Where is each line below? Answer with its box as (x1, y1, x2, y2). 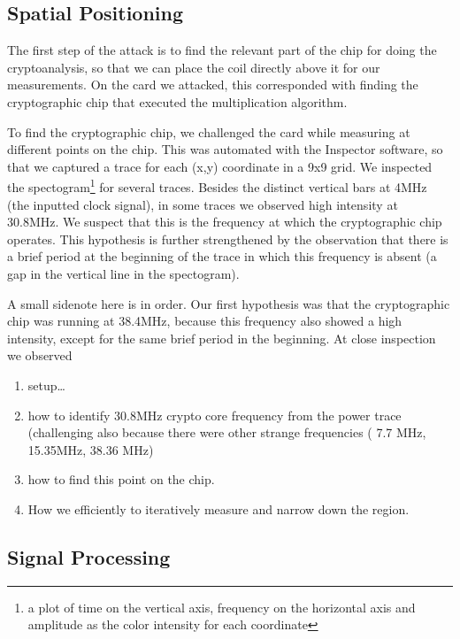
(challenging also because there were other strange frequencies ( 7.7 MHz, (27, 423, 426, 442)
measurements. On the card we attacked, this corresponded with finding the (7, 75, 418, 94)
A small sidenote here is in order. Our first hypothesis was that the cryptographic (7, 294, 450, 312)
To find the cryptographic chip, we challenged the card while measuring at (7, 122, 410, 141)
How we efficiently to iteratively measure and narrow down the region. (27, 499, 410, 518)
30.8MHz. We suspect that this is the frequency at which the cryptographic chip (7, 212, 442, 231)
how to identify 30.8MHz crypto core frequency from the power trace (27, 405, 402, 424)
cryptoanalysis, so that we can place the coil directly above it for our (7, 58, 380, 76)
